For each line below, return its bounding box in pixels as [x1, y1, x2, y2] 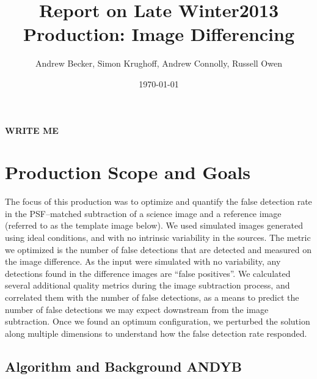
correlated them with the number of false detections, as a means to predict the [5, 290, 299, 303]
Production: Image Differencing [23, 21, 295, 46]
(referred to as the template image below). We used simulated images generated [5, 219, 304, 232]
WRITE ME [5, 123, 59, 136]
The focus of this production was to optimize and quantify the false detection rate [5, 195, 312, 208]
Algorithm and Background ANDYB [5, 356, 242, 375]
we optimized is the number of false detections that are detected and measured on [5, 243, 312, 256]
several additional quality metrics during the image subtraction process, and [5, 279, 290, 292]
